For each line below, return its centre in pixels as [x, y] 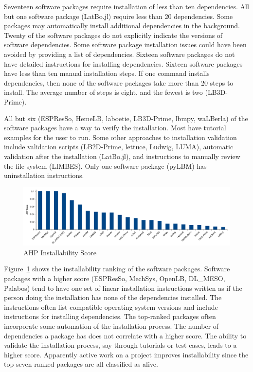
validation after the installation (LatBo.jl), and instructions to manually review [122, 156]
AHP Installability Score [60, 252]
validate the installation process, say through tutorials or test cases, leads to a [120, 345]
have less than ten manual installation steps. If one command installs [107, 73]
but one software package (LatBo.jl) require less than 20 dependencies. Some [118, 16]
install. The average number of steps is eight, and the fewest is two [103, 92]
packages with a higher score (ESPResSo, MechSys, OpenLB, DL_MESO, [115, 278]
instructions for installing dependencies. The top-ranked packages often [110, 316]
